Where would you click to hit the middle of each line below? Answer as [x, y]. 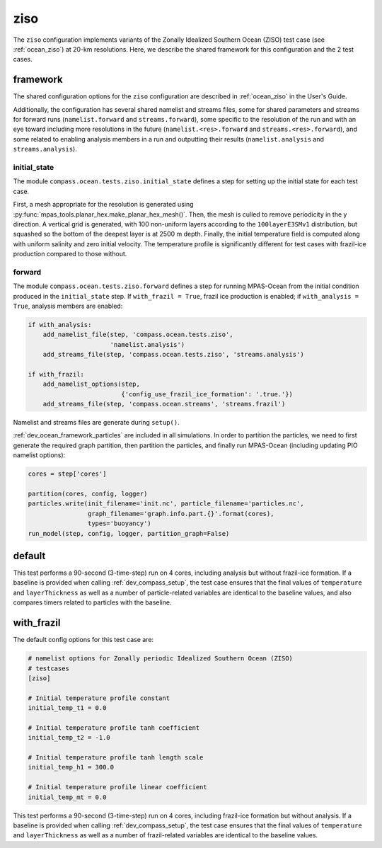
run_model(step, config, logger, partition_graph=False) [129, 533]
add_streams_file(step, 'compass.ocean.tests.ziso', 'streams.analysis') [173, 355]
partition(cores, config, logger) [88, 494]
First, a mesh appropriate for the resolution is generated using [103, 205]
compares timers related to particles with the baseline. [92, 602]
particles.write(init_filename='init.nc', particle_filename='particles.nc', [166, 504]
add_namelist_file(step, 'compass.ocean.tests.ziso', [138, 335]
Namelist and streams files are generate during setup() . [96, 423]
